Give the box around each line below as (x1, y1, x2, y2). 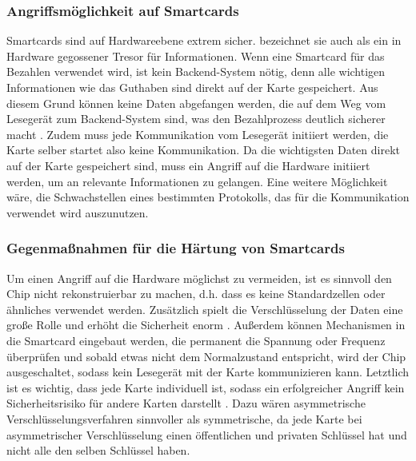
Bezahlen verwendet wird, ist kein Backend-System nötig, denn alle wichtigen (6, 63, 386, 80)
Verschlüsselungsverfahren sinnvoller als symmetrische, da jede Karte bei (6, 410, 362, 427)
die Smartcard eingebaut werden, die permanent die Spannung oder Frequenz (6, 332, 386, 348)
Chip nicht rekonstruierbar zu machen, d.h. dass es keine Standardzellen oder (6, 285, 386, 302)
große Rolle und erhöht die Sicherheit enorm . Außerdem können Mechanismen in (6, 316, 406, 333)
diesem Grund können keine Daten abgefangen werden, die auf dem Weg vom (6, 94, 386, 111)
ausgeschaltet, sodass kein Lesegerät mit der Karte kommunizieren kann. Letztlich (6, 364, 410, 380)
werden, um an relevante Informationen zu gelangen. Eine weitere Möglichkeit (6, 173, 388, 189)
